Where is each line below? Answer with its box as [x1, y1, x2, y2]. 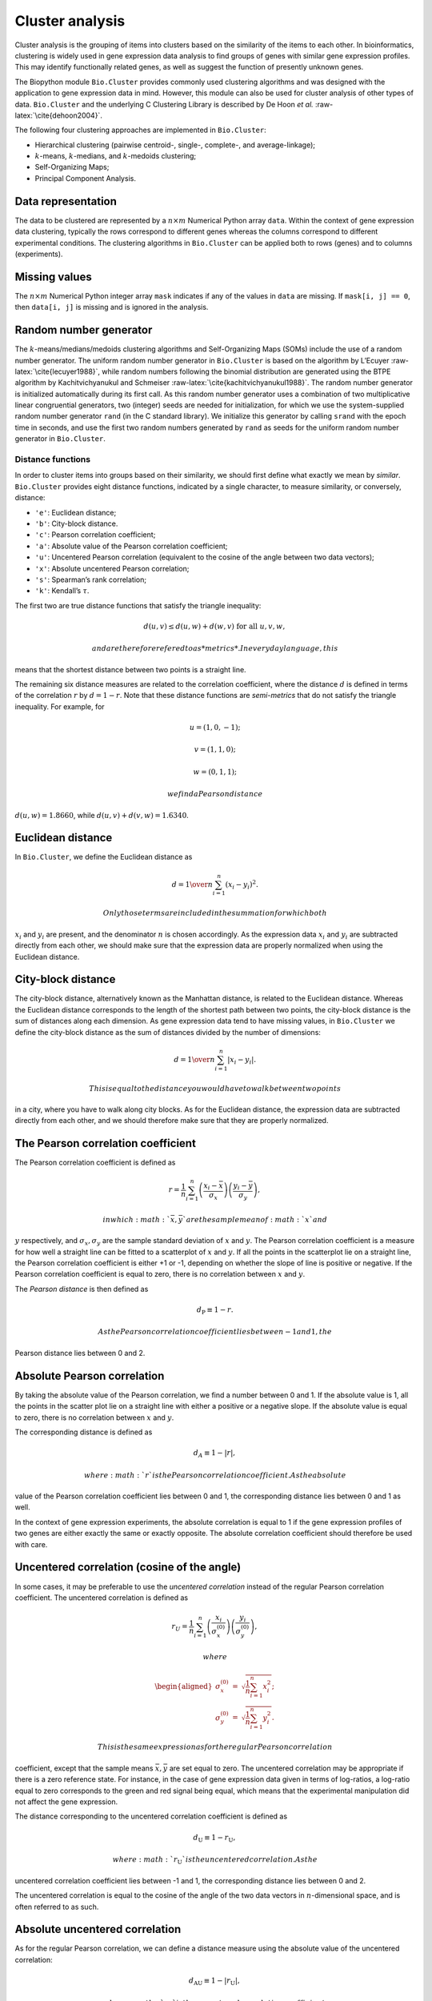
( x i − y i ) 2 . [225, 878, 259, 891]
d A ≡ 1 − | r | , [193, 1449, 236, 1459]
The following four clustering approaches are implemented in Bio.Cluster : [14, 125, 267, 135]
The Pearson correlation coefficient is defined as [14, 1157, 176, 1168]
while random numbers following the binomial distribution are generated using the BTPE [101, 367, 391, 376]
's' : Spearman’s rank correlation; [34, 575, 147, 584]
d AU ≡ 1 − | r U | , [188, 1975, 240, 1987]
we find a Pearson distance [166, 789, 263, 799]
